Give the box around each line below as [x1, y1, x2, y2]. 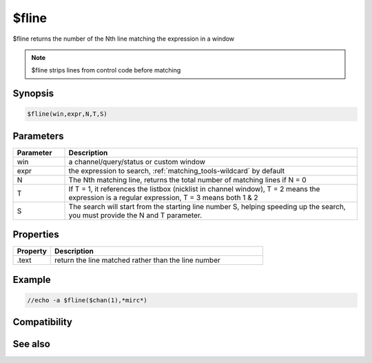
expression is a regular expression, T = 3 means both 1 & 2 [68, 193, 258, 202]
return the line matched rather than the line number [54, 255, 220, 265]
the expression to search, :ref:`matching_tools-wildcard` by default [68, 166, 285, 175]
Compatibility [12, 316, 72, 328]
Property [17, 246, 48, 256]
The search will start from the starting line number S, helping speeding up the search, [68, 202, 346, 211]
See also [12, 338, 51, 350]
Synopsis [12, 88, 54, 99]
